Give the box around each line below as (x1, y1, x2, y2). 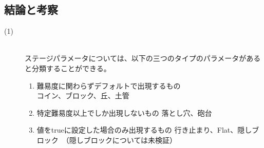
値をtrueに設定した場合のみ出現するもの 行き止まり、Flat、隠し (36, 124, 252, 135)
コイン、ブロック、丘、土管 (36, 90, 129, 101)
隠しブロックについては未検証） (69, 134, 177, 145)
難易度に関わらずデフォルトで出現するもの (36, 80, 181, 91)
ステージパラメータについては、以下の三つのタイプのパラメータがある (25, 53, 261, 64)
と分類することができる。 (25, 62, 111, 73)
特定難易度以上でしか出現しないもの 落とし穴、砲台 (36, 107, 212, 118)
